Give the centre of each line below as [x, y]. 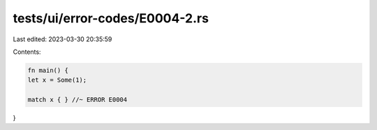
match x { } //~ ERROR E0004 [77, 100]
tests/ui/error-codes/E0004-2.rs [111, 18]
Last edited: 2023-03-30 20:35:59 [62, 39]
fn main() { [48, 70]
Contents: [27, 52]
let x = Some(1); [57, 80]
